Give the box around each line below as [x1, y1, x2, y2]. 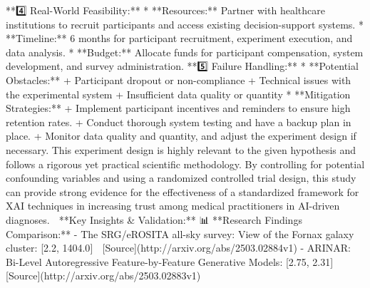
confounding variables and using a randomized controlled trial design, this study [6, 170, 356, 185]
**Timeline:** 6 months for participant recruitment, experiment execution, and [6, 31, 353, 46]
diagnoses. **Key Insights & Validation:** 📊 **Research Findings [6, 212, 302, 227]
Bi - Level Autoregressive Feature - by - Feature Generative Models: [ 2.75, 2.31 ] [6, 254, 334, 269]
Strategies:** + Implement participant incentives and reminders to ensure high [6, 101, 351, 115]
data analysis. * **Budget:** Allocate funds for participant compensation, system [6, 44, 364, 59]
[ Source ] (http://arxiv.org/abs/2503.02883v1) [6, 268, 201, 283]
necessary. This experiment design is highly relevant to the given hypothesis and [6, 142, 356, 157]
